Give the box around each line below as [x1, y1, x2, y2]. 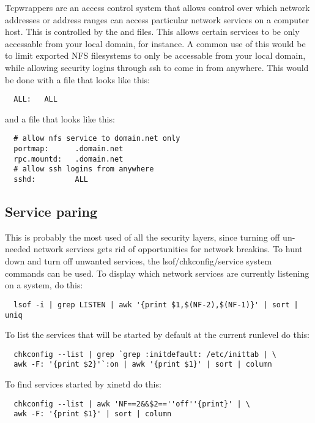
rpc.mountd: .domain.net [13, 154, 124, 163]
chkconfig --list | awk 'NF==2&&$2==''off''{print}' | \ [13, 399, 250, 408]
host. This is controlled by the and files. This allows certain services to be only [5, 25, 300, 38]
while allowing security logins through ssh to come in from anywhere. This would [5, 61, 309, 73]
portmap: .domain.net [13, 144, 124, 154]
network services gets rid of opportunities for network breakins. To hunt [33, 242, 303, 255]
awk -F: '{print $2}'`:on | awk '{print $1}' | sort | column [13, 360, 272, 369]
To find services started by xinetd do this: [5, 378, 161, 391]
